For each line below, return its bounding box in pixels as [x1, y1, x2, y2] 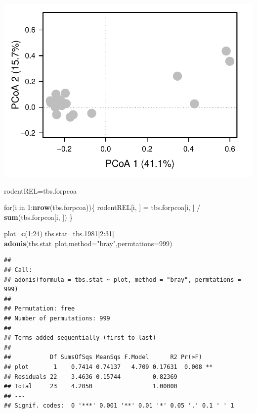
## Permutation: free [4, 305, 75, 312]
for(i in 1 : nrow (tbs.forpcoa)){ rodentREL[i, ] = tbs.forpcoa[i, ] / [4, 202, 201, 212]
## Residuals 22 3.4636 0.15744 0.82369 [4, 373, 177, 380]
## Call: [4, 266, 33, 274]
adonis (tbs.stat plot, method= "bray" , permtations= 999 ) [4, 238, 172, 248]
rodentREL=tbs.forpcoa [4, 185, 77, 196]
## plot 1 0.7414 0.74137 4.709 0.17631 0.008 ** [4, 363, 213, 371]
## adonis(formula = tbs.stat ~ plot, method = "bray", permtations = [4, 276, 241, 283]
